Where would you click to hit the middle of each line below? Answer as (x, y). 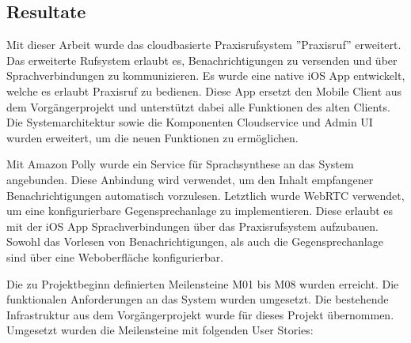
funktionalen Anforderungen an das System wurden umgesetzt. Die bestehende (198, 299)
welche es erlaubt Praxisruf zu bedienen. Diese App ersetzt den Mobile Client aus (204, 90)
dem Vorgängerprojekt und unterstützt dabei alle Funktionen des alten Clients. (198, 106)
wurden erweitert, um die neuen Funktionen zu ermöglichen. (152, 137)
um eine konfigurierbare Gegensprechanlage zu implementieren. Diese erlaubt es (200, 211)
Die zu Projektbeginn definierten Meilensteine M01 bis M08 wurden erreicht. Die (203, 283)
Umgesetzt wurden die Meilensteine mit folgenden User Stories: (160, 330)
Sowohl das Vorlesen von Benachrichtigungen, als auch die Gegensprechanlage (195, 241)
